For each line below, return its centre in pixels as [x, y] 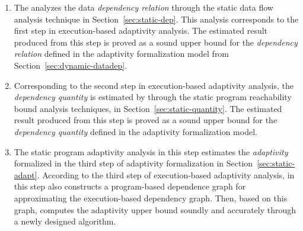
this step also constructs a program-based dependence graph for [130, 186]
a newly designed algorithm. [65, 221]
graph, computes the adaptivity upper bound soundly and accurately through [155, 209]
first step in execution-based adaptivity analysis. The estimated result [141, 31]
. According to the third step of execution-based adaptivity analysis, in [166, 174]
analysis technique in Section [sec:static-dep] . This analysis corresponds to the [156, 19]
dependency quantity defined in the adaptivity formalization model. [135, 131]
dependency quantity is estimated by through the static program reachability [153, 97]
